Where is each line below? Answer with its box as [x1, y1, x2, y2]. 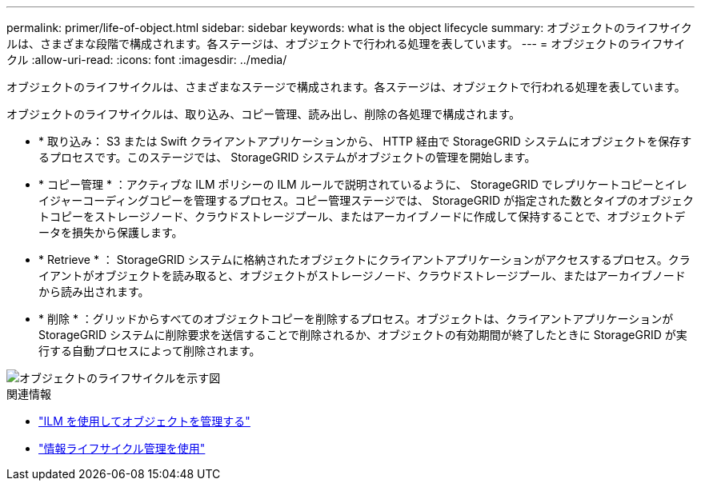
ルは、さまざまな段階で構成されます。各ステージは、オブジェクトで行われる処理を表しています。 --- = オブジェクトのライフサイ [6, 37, 686, 50]
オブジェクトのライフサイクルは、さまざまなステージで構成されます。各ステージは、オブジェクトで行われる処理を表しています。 [6, 80, 686, 94]
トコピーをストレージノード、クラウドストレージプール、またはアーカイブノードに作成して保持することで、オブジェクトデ [38, 210, 686, 223]
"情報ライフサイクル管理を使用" [38, 441, 206, 455]
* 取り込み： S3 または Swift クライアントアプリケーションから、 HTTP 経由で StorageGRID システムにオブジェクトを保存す [38, 134, 692, 148]
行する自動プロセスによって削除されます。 [38, 344, 261, 357]
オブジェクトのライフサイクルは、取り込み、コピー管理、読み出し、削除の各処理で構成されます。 [6, 107, 520, 121]
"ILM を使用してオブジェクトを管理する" [38, 414, 250, 428]
